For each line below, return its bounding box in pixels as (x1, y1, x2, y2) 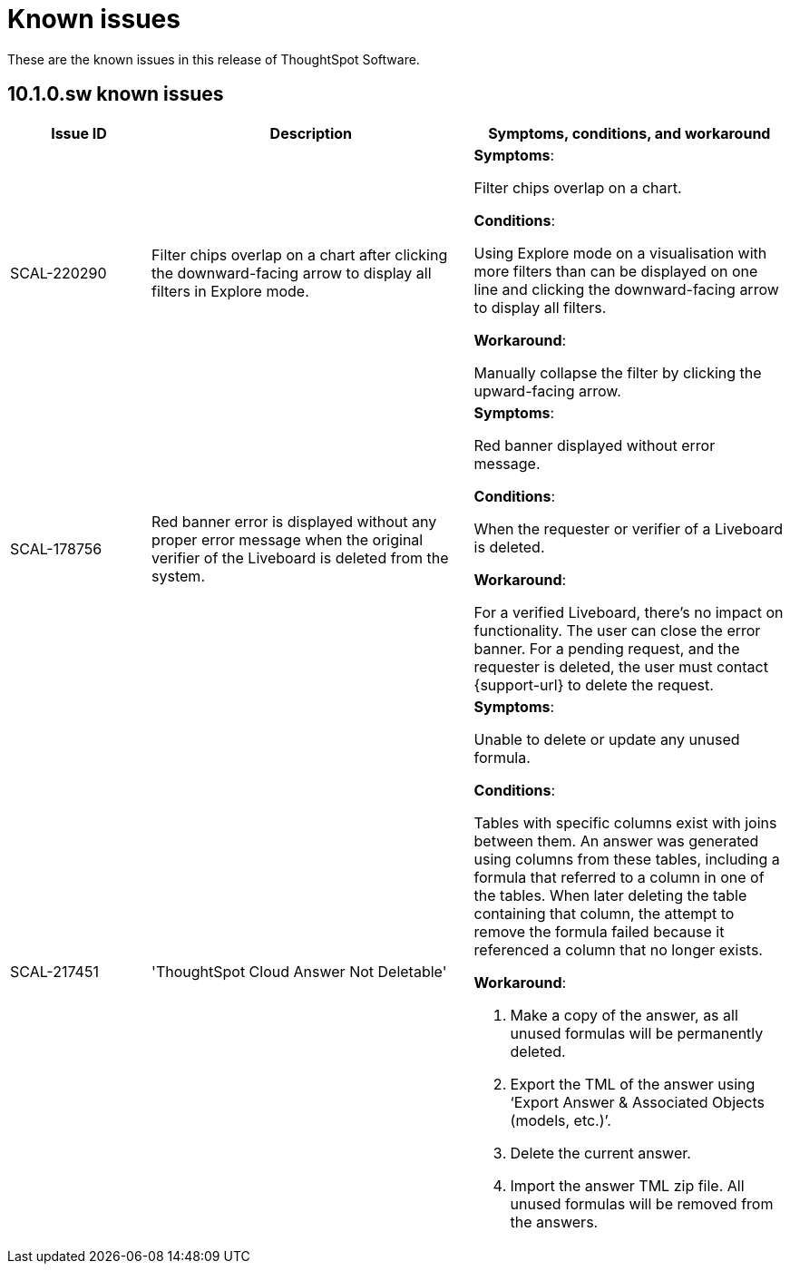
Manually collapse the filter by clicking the (473, 363, 762, 382)
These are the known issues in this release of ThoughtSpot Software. (7, 51, 420, 67)
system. (151, 566, 205, 585)
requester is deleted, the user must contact (473, 657, 768, 676)
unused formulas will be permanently (510, 1023, 764, 1042)
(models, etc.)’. (510, 1110, 611, 1129)
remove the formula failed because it (473, 922, 725, 941)
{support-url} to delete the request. (473, 675, 714, 694)
